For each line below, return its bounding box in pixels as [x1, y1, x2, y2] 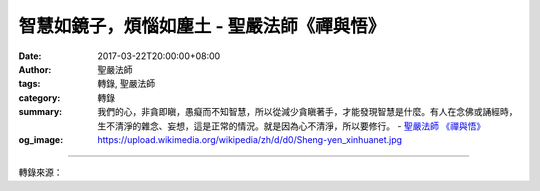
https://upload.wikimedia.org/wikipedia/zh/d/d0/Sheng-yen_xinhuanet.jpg [97, 133, 403, 145]
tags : [18, 78, 41, 90]
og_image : [18, 133, 64, 145]
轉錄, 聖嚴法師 [97, 78, 155, 90]
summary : [18, 106, 63, 118]
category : [18, 91, 61, 104]
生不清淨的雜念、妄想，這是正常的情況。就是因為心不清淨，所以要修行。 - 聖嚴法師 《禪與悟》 [97, 120, 486, 132]
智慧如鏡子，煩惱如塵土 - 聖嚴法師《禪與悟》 [18, 15, 386, 37]
